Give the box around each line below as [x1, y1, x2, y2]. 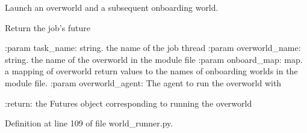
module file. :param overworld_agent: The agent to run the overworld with [5, 76, 282, 89]
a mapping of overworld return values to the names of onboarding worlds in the [5, 65, 298, 77]
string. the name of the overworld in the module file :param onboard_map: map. [5, 53, 303, 65]
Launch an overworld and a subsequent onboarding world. [5, 1, 219, 13]
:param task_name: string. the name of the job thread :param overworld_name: [5, 41, 301, 54]
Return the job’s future [5, 21, 90, 34]
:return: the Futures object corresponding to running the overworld [5, 96, 252, 109]
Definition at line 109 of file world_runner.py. [5, 117, 173, 129]
